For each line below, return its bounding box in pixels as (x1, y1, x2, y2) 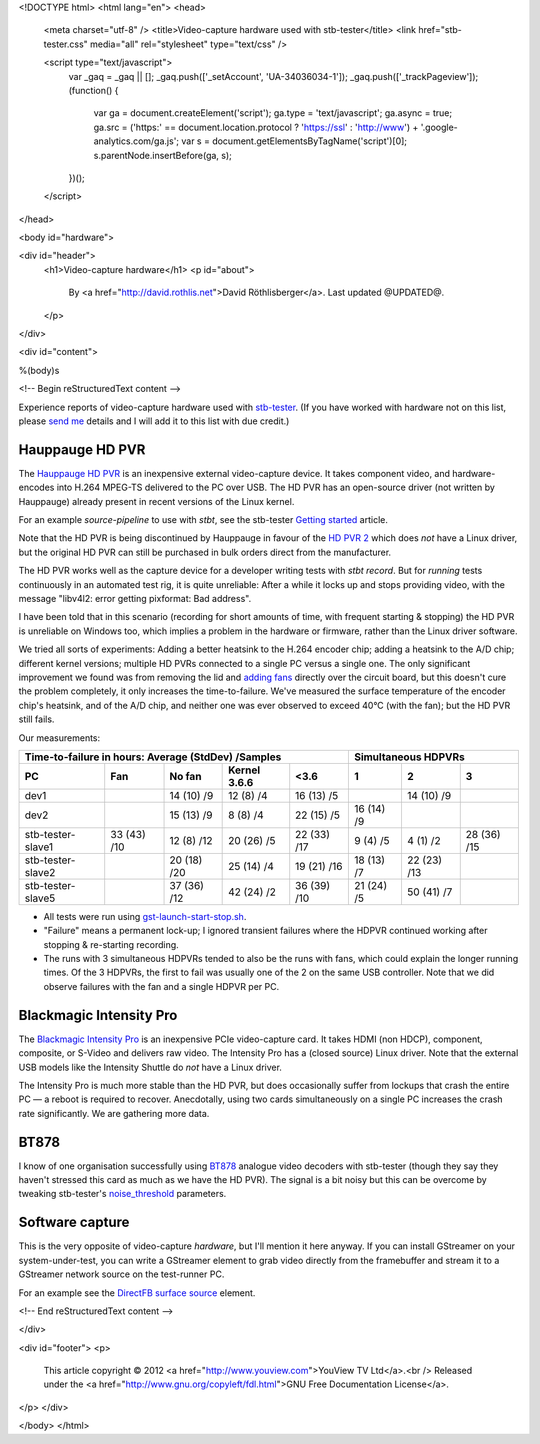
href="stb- (418, 24, 462, 36)
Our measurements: (18, 731, 101, 744)
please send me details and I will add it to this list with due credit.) (18, 415, 290, 427)
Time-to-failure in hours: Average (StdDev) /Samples (24, 750, 282, 764)
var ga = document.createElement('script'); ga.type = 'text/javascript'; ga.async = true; (93, 107, 453, 119)
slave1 (24, 840, 54, 854)
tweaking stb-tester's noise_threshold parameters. (18, 1188, 227, 1200)
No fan (169, 769, 202, 783)
